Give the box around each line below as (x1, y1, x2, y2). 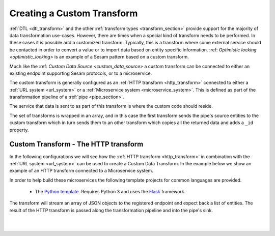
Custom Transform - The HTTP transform (9, 140, 144, 149)
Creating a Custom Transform (9, 8, 138, 19)
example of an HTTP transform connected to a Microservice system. (9, 168, 154, 174)
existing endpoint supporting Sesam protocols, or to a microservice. (9, 70, 152, 76)
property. (9, 127, 29, 133)
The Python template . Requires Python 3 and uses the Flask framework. (35, 189, 186, 195)
